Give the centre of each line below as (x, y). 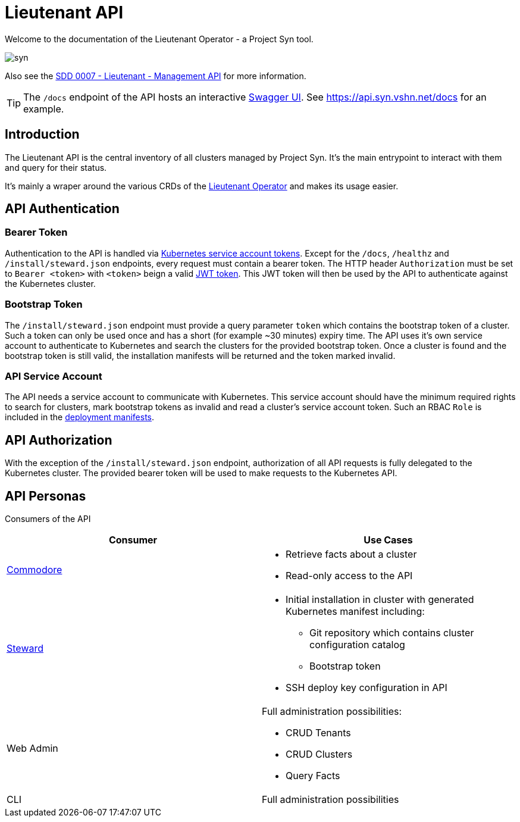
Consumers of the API (48, 519)
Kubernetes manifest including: (355, 611)
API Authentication (62, 209)
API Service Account (54, 376)
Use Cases (388, 540)
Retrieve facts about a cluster (351, 554)
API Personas (46, 496)
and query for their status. (56, 167)
